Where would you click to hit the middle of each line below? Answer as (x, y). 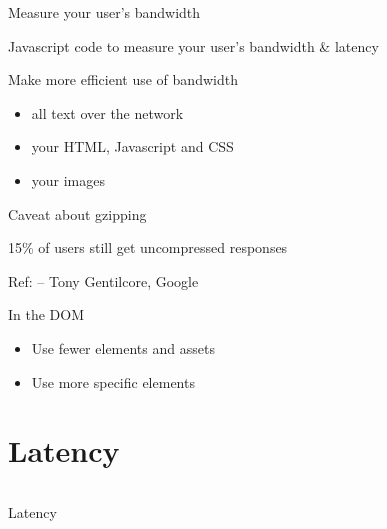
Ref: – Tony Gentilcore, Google (103, 280)
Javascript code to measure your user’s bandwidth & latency (193, 45)
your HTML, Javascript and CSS (132, 146)
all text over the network (107, 112)
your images (68, 179)
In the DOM (46, 314)
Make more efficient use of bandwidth (123, 79)
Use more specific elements (113, 381)
